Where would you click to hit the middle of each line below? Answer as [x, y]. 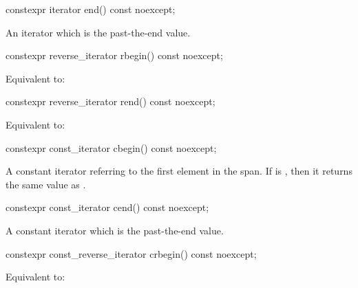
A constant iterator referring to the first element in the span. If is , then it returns [179, 171]
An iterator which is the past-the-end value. [98, 32]
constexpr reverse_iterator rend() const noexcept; [110, 101]
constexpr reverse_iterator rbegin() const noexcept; [114, 55]
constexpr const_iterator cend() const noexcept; [107, 207]
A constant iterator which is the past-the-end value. [115, 230]
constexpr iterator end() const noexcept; [91, 9]
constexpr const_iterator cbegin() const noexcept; [111, 147]
